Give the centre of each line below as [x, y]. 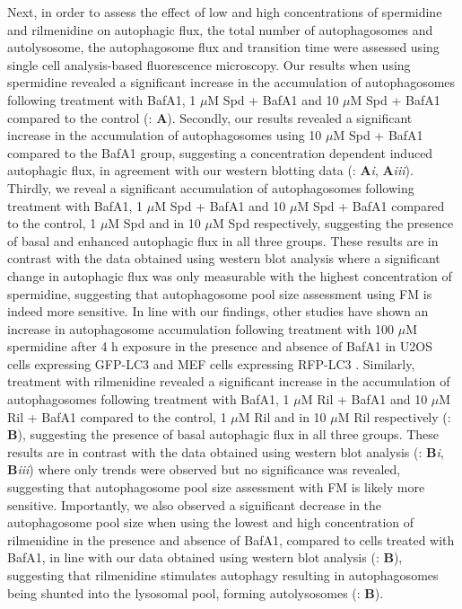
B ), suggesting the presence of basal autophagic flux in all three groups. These [223, 434]
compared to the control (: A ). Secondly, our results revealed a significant [210, 117]
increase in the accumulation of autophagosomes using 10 [165, 135]
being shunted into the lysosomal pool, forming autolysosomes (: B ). [196, 592]
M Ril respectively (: [394, 416]
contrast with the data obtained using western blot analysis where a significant [224, 258]
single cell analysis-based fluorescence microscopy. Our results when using [209, 64]
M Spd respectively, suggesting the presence [333, 223]
